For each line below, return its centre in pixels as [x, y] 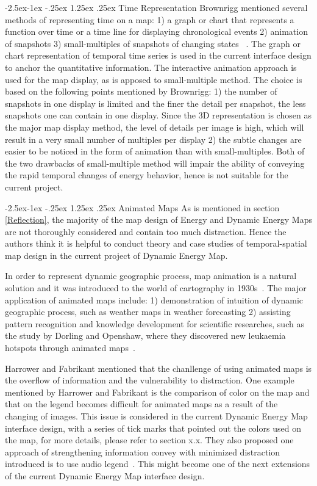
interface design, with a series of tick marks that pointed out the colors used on [153, 428]
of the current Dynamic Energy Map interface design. [105, 475]
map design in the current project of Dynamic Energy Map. [116, 255]
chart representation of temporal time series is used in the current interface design [158, 55]
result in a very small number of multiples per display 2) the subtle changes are [153, 139]
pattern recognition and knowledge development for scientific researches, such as [155, 323]
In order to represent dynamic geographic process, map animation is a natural [151, 276]
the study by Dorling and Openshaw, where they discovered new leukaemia [145, 335]
